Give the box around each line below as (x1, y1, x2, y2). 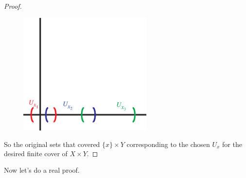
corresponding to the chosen (126, 139, 210, 149)
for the (222, 139, 242, 149)
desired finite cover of (4, 148, 68, 159)
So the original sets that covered (4, 139, 100, 149)
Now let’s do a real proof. (4, 164, 80, 175)
